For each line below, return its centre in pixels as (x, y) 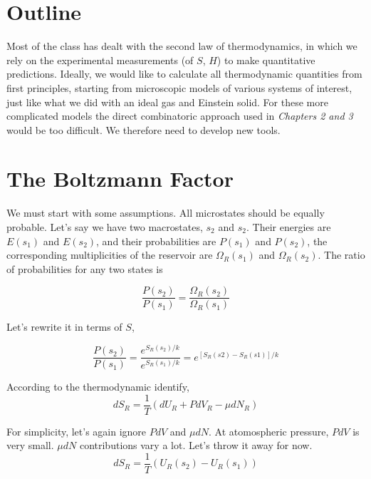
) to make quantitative (266, 60)
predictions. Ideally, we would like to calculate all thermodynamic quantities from (184, 74)
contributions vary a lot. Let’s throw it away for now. (196, 445)
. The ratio (341, 255)
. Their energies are (288, 227)
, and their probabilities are (156, 241)
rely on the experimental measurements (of (100, 60)
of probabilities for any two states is (85, 268)
